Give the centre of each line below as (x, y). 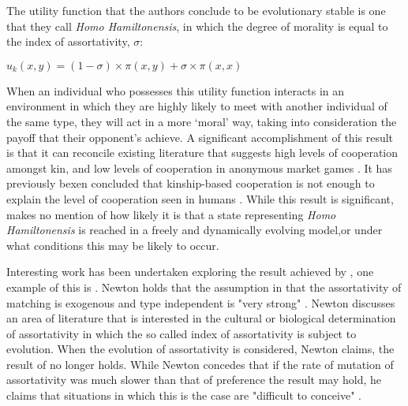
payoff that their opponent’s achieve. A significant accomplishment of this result (200, 137)
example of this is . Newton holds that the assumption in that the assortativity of (204, 287)
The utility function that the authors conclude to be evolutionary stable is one (196, 10)
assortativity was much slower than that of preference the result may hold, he (194, 380)
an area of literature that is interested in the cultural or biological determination (201, 318)
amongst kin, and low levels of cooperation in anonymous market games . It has (199, 168)
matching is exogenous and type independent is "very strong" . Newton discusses (201, 302)
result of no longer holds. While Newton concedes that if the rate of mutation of (200, 364)
